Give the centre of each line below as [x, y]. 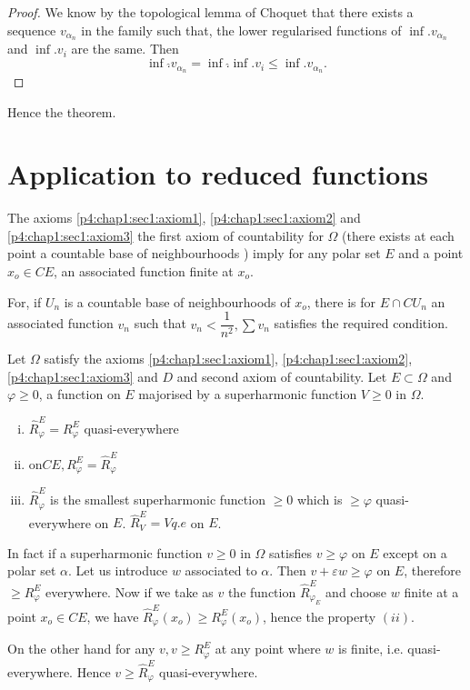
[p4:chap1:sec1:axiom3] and [83, 376]
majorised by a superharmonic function [248, 394]
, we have [113, 616]
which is [320, 500]
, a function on [80, 394]
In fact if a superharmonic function [105, 552]
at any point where [268, 649]
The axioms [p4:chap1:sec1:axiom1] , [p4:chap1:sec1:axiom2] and [184, 218]
